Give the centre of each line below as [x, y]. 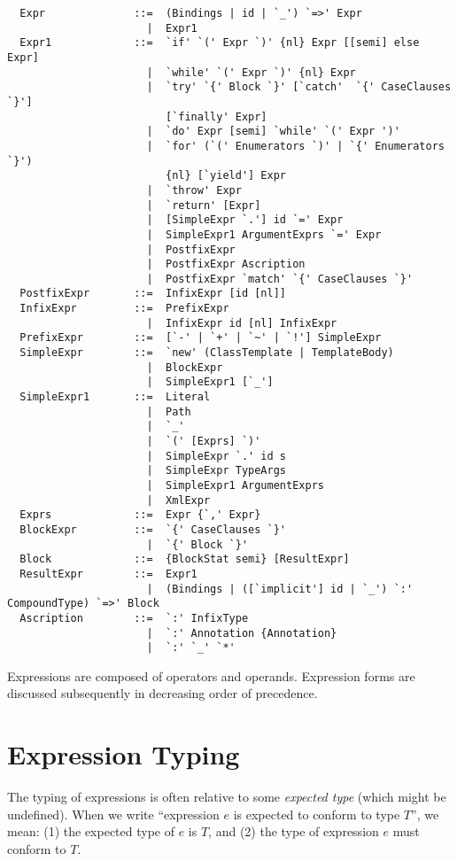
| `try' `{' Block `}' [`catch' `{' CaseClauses [299, 87]
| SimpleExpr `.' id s [216, 456]
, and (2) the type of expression [294, 831]
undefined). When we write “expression [113, 814]
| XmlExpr [178, 500]
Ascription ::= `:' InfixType [134, 618]
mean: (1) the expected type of [91, 831]
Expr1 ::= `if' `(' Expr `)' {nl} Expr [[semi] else [220, 43]
